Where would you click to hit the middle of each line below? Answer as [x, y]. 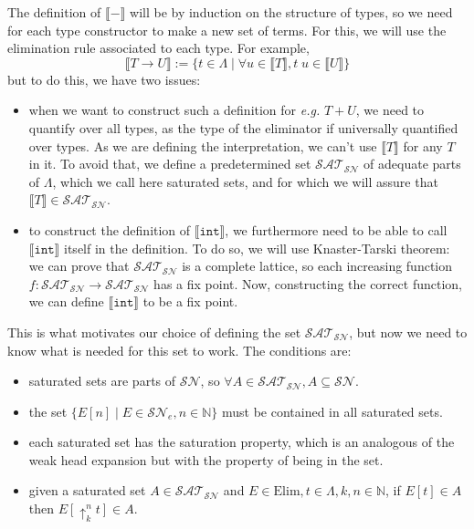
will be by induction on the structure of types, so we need [291, 12]
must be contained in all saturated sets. [332, 411]
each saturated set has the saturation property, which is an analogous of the [242, 442]
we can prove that [79, 266]
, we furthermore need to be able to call [336, 229]
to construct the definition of [110, 229]
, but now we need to [408, 332]
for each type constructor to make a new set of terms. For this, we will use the [227, 30]
